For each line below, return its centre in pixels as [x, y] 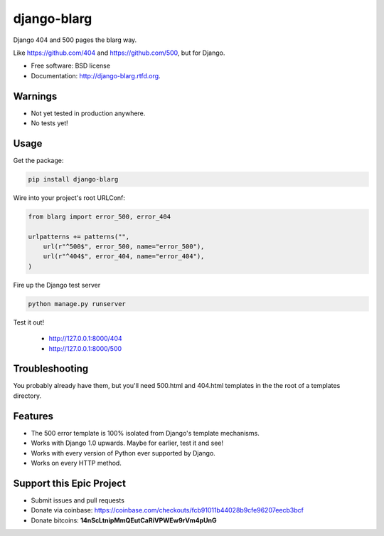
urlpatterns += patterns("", [79, 236]
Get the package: [38, 160]
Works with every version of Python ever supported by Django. [123, 453]
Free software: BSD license [70, 66]
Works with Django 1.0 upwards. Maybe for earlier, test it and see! [127, 443]
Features [33, 416]
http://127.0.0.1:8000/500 [85, 348]
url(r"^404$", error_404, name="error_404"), [124, 257]
